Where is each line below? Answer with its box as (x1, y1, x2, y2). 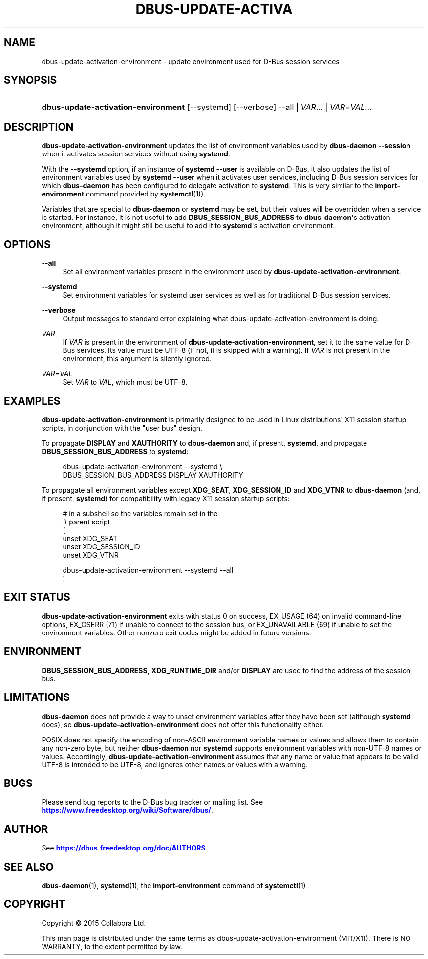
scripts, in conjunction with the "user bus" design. (42, 423, 202, 432)
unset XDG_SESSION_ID (63, 542, 140, 551)
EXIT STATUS (4, 591, 70, 604)
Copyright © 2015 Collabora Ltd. (42, 918, 146, 927)
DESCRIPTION (4, 120, 74, 133)
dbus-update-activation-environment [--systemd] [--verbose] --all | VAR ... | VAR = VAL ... (42, 102, 372, 112)
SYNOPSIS (4, 74, 57, 87)
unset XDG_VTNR (63, 550, 119, 559)
